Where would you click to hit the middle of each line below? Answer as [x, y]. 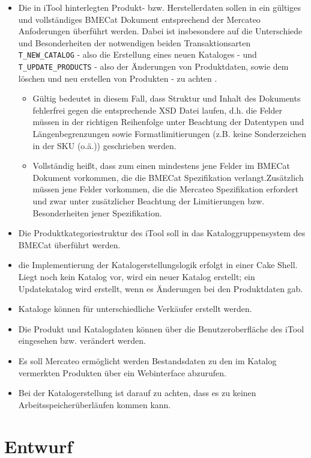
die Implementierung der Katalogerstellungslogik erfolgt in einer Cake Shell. [158, 265]
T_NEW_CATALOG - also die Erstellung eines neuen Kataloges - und [137, 54]
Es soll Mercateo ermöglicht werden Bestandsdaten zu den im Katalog [147, 360]
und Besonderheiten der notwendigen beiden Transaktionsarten [134, 42]
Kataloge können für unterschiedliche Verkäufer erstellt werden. [135, 309]
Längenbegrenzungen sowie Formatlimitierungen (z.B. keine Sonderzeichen [170, 134]
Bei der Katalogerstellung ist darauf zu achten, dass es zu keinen [137, 393]
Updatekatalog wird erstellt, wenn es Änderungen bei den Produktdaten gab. [161, 288]
